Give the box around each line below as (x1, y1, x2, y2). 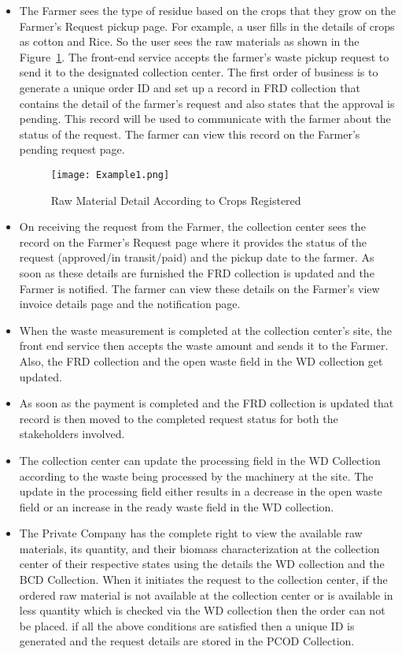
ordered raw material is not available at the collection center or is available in (19, 586, 393, 603)
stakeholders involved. (19, 425, 125, 442)
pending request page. (19, 141, 125, 158)
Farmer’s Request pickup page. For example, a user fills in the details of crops (19, 17, 395, 34)
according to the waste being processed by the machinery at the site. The (19, 467, 374, 484)
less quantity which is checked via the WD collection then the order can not (19, 602, 385, 619)
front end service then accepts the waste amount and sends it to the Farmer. (19, 337, 389, 354)
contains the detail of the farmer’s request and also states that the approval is (19, 95, 395, 111)
